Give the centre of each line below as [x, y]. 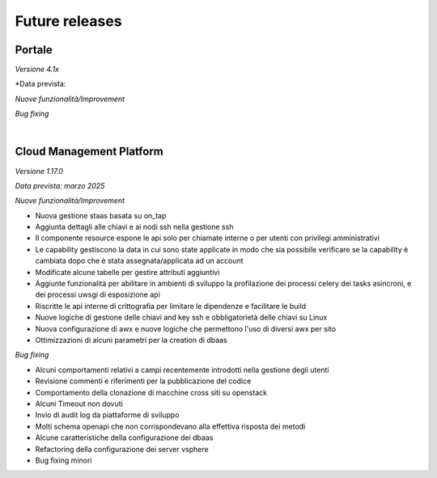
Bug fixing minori [64, 460]
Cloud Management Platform [89, 152]
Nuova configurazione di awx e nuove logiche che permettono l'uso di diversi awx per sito [185, 328]
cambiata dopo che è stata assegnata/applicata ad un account [139, 261]
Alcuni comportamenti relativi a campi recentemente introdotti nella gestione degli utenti [182, 370]
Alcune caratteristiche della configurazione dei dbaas [124, 438]
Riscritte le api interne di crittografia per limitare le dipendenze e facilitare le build [171, 306]
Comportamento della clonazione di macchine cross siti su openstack [151, 392]
